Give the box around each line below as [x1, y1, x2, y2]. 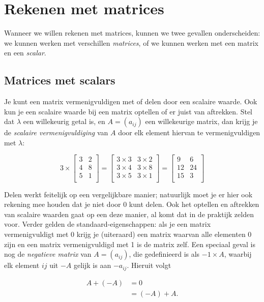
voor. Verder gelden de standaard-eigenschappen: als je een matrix [4, 219, 211, 229]
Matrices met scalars [4, 72, 115, 88]
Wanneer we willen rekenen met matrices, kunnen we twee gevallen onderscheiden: [4, 27, 260, 38]
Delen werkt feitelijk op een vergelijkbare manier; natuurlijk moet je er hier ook [4, 189, 253, 199]
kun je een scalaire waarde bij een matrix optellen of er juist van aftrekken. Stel [4, 106, 253, 116]
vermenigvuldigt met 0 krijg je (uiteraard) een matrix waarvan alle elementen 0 [4, 228, 252, 239]
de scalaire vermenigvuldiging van [4, 127, 108, 138]
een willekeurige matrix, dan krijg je [145, 116, 258, 127]
